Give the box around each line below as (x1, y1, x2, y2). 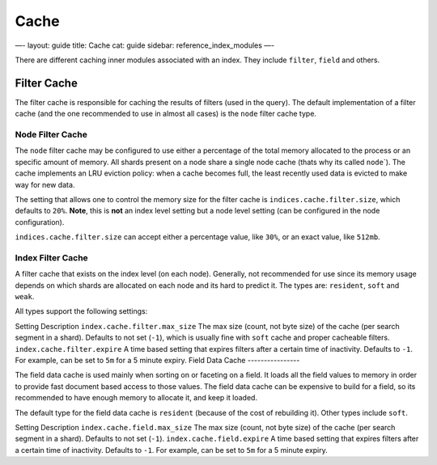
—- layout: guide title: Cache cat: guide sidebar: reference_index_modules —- (15, 40, 275, 50)
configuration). (15, 217, 65, 226)
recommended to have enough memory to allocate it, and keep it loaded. (15, 393, 258, 403)
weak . (15, 292, 35, 302)
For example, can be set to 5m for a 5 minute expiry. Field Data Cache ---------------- (15, 355, 300, 365)
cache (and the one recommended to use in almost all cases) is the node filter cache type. (15, 109, 317, 119)
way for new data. (15, 180, 75, 189)
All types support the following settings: (15, 306, 148, 316)
